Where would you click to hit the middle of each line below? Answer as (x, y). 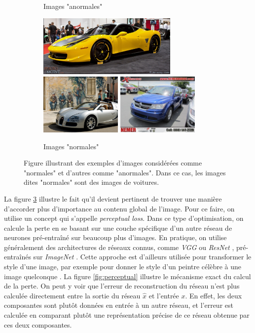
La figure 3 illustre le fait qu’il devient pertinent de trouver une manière (113, 198)
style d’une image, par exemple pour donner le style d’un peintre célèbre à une (123, 267)
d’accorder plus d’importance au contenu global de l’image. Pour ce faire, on (119, 208)
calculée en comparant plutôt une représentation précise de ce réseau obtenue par (127, 315)
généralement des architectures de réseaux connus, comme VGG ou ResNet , (119, 247)
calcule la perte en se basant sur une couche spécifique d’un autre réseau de (118, 228)
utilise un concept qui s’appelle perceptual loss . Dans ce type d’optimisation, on (124, 218)
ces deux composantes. (38, 324)
